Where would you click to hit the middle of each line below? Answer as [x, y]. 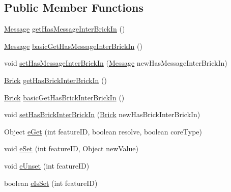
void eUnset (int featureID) [47, 165]
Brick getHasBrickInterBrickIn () [55, 80]
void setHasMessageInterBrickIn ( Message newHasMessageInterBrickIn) [116, 63]
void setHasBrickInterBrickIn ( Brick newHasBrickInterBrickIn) [102, 114]
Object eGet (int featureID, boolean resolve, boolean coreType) [103, 131]
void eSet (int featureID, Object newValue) [71, 148]
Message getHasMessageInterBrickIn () [65, 29]
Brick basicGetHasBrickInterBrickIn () [64, 97]
